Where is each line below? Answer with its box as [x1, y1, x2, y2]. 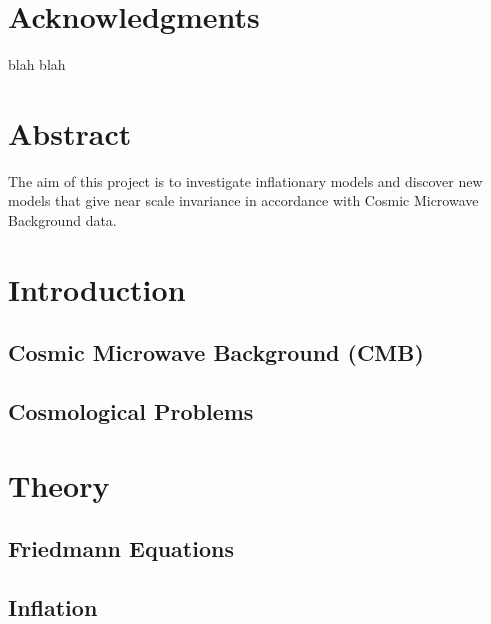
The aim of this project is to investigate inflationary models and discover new [8, 170, 483, 191]
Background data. [8, 210, 117, 231]
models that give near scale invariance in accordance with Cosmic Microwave [8, 190, 479, 211]
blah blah [8, 54, 66, 75]
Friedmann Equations [8, 533, 234, 564]
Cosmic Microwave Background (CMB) [8, 337, 424, 368]
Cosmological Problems [8, 396, 254, 427]
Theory [8, 464, 110, 505]
